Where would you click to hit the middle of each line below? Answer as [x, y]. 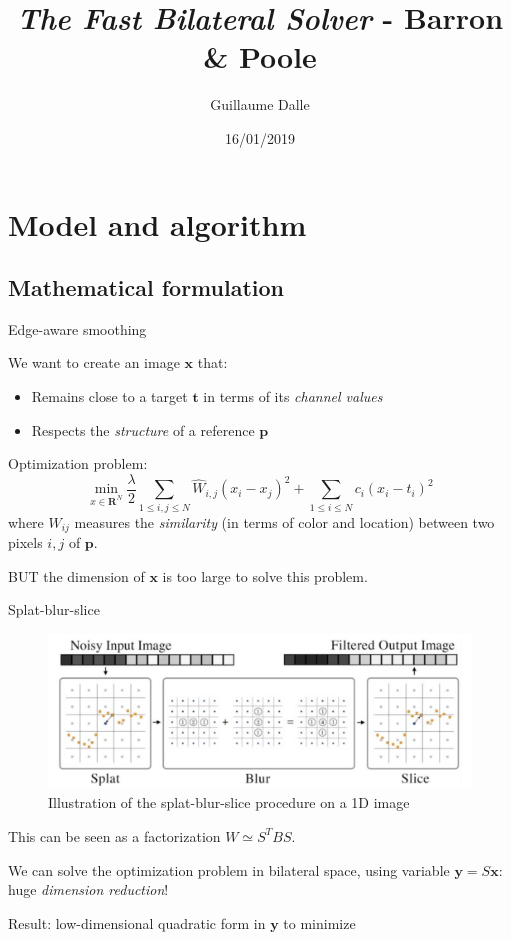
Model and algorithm [157, 223]
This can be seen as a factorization [114, 835]
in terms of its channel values [293, 396]
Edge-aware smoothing [77, 328]
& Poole [260, 56]
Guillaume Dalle [260, 104]
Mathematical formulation [146, 287]
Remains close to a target [109, 396]
